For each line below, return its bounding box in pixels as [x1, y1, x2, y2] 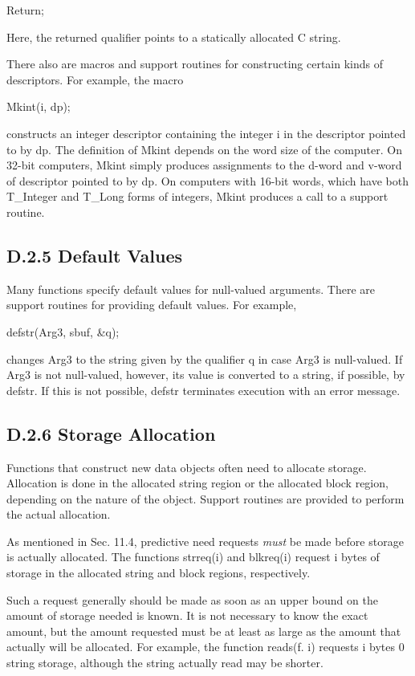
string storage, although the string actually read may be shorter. [6, 654, 323, 671]
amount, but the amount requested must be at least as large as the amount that [6, 622, 401, 639]
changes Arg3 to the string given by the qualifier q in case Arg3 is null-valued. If [6, 350, 403, 367]
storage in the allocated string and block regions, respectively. [6, 564, 311, 581]
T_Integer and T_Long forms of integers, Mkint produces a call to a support [6, 188, 389, 205]
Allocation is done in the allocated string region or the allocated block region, [6, 474, 389, 491]
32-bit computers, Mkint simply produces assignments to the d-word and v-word [6, 157, 402, 173]
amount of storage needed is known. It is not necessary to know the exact [6, 607, 368, 624]
